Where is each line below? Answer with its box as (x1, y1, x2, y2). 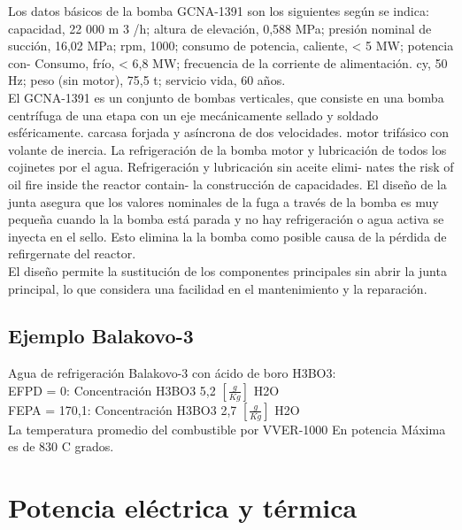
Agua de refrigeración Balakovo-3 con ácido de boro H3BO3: (8, 364, 336, 382)
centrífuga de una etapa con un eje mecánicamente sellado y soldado (8, 105, 379, 124)
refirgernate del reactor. (8, 244, 136, 263)
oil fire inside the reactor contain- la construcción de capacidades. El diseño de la (8, 174, 447, 193)
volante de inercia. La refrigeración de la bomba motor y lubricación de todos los (8, 140, 447, 158)
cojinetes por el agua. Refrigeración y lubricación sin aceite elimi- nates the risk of (8, 157, 454, 176)
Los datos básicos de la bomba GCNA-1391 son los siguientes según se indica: (8, 2, 429, 19)
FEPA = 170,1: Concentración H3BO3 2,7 (8, 400, 237, 419)
